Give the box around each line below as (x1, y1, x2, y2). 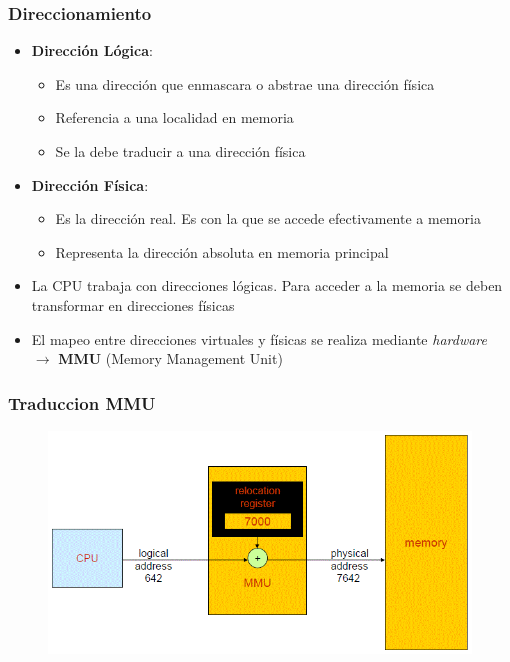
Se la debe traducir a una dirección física (55, 141, 306, 161)
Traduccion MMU (8, 390, 156, 415)
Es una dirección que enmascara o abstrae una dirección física (55, 73, 435, 94)
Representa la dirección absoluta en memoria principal (55, 241, 389, 262)
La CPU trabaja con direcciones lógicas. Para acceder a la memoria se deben (31, 275, 503, 296)
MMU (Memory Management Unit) (58, 348, 283, 369)
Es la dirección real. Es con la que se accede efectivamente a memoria (55, 208, 481, 229)
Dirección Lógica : (31, 40, 153, 61)
